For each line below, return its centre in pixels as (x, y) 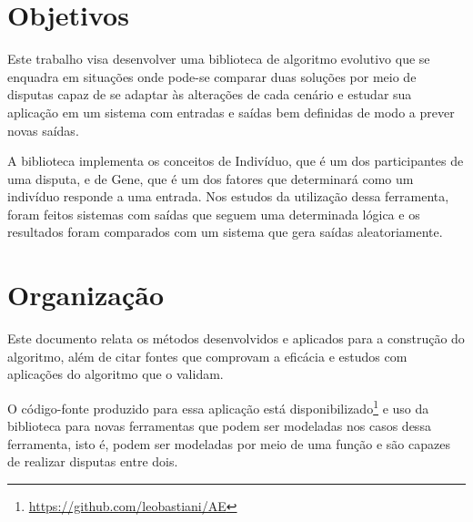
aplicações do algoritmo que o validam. (116, 374)
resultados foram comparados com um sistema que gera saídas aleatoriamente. (225, 232)
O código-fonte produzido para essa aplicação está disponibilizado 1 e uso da (218, 406)
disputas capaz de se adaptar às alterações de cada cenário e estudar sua (210, 94)
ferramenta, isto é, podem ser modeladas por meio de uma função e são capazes (229, 443)
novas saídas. (43, 130)
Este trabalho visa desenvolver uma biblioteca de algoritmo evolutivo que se (219, 59)
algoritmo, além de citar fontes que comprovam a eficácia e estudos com (207, 356)
